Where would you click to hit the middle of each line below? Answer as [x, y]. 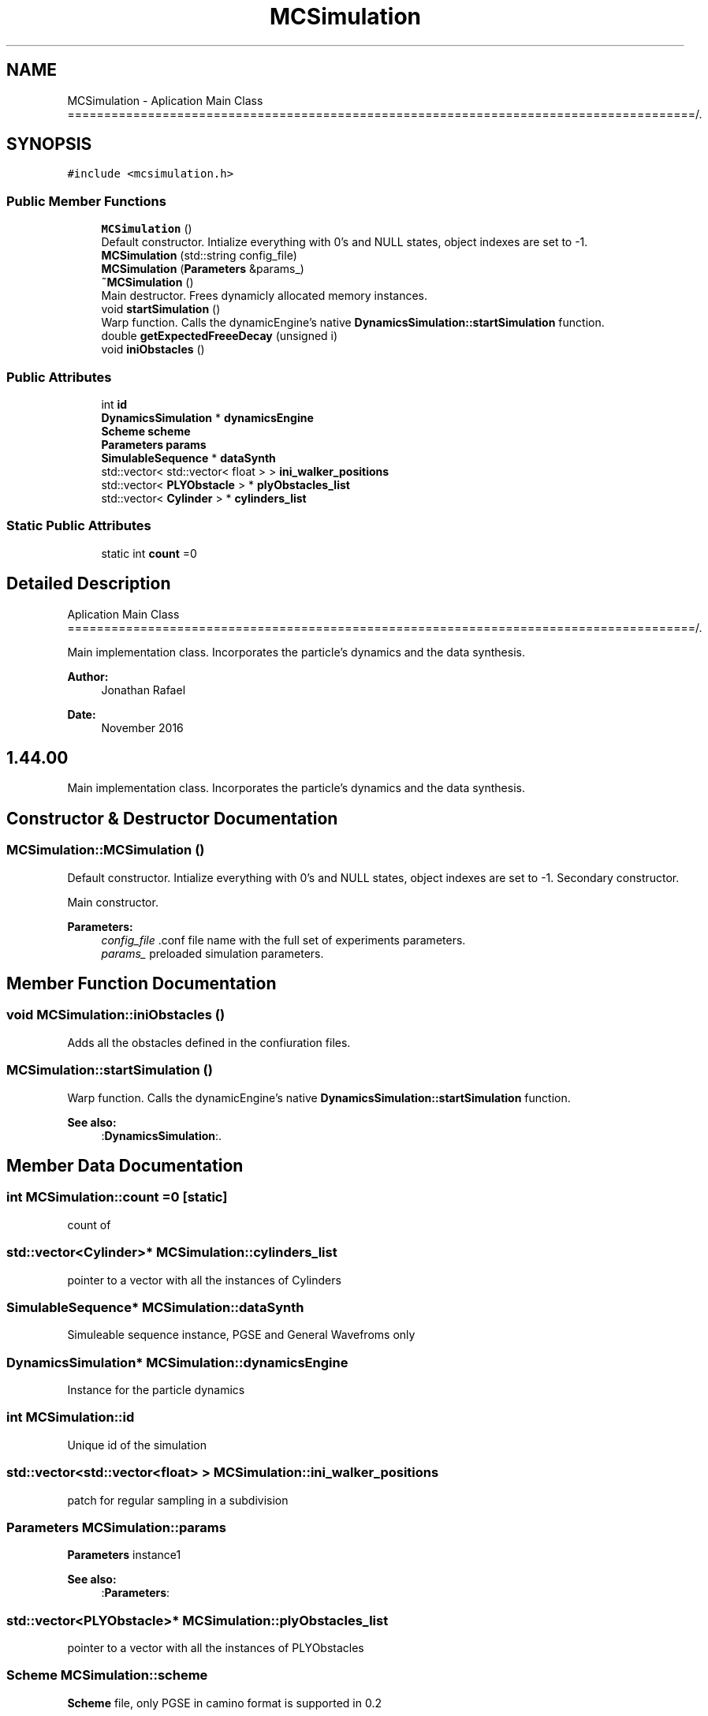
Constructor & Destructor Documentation [172, 818]
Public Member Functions [86, 201]
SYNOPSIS [49, 144]
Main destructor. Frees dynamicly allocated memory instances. [264, 296]
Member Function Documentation [142, 984]
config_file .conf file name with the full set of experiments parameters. [283, 940]
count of [89, 1224]
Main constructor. [113, 902]
